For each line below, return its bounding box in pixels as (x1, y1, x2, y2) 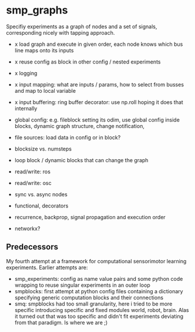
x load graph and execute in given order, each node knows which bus (14, 41, 183, 48)
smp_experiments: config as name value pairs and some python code (14, 275, 183, 282)
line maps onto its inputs (14, 46, 74, 53)
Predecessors (6, 242, 59, 252)
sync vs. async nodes (14, 190, 68, 197)
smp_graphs (6, 4, 68, 17)
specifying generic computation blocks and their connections (14, 294, 163, 301)
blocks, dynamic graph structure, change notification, (14, 122, 145, 129)
